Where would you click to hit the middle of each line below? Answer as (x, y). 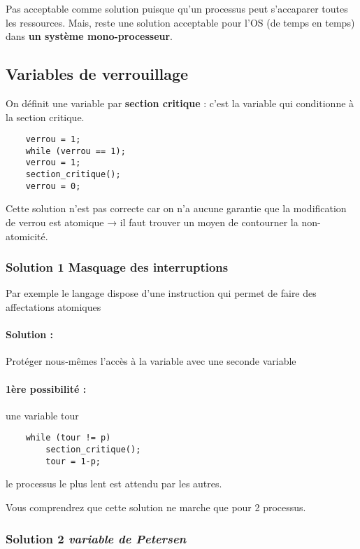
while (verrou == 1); (75, 151)
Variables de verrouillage (97, 74)
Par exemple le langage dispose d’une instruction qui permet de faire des (161, 293)
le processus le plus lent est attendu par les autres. (114, 484)
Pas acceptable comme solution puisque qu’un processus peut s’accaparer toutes (177, 8)
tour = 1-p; (73, 461)
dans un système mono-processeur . (89, 36)
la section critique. (45, 117)
